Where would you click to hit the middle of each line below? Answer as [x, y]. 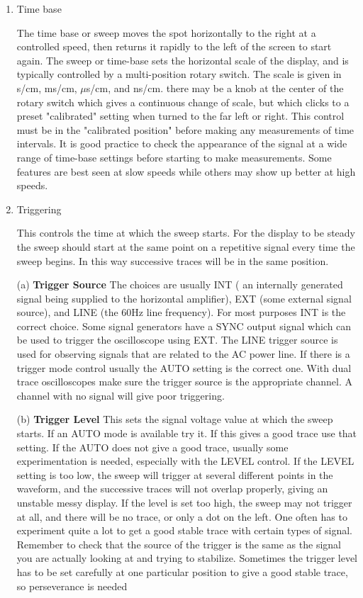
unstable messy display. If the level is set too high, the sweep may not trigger [184, 502]
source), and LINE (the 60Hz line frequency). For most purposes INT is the [181, 312]
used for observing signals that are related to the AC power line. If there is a [183, 354]
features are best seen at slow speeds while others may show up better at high [186, 171]
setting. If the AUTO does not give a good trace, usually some [152, 447]
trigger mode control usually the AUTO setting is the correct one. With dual [184, 367]
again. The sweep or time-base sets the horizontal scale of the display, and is [183, 60]
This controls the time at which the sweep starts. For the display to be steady [186, 233]
